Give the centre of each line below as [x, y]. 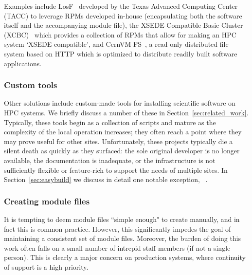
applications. [23, 63]
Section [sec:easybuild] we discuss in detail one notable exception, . [106, 179]
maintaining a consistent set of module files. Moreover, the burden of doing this [123, 238]
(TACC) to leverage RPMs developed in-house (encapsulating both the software [123, 15]
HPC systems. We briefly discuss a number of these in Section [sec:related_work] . [126, 112]
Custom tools [31, 85]
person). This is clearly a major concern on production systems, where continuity [125, 257]
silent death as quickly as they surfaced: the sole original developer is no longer [122, 151]
